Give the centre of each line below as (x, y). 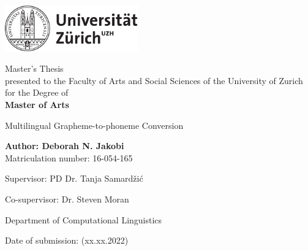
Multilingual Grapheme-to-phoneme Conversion (94, 125)
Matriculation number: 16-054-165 (69, 157)
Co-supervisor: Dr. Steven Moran (67, 199)
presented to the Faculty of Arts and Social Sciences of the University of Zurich (154, 80)
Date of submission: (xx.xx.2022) (67, 240)
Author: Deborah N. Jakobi (65, 146)
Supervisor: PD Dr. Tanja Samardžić (74, 178)
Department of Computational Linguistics (84, 219)
